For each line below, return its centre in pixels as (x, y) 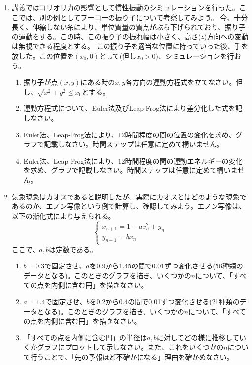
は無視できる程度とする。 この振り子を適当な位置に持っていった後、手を (130, 46)
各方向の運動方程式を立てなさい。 (181, 82)
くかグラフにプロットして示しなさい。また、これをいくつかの (124, 347)
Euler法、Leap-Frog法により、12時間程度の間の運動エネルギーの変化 (133, 160)
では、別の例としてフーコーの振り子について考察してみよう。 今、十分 (133, 17)
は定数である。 (73, 249)
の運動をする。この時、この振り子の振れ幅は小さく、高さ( (106, 36)
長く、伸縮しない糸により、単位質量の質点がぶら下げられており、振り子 (128, 27)
